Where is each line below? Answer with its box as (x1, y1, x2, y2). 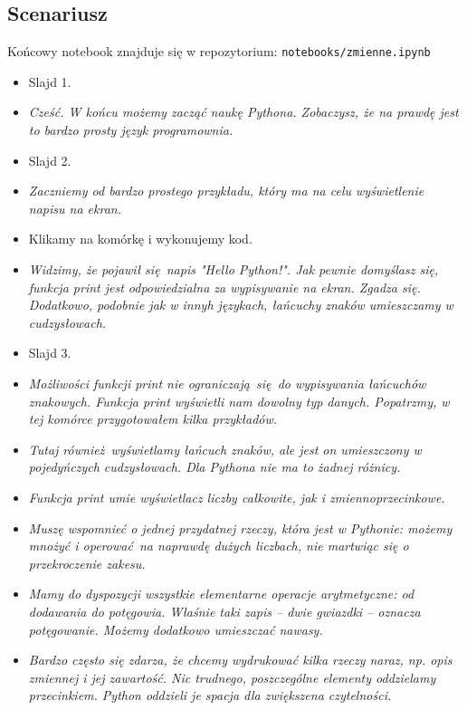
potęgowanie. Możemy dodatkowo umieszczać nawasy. (28, 619, 323, 638)
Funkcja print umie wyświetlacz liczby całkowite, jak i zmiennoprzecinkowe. (28, 487, 445, 506)
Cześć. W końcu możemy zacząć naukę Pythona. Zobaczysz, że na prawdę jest (28, 102, 459, 121)
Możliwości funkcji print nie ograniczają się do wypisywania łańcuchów (28, 373, 426, 392)
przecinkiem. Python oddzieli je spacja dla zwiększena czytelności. (28, 686, 392, 705)
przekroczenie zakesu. (28, 553, 146, 572)
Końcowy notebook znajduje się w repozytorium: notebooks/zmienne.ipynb (7, 42, 431, 61)
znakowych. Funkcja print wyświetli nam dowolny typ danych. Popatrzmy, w (28, 391, 450, 410)
